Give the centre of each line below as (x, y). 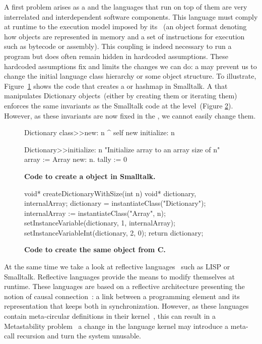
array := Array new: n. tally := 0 (76, 159)
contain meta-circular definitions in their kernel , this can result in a (110, 316)
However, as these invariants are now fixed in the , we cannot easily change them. (130, 115)
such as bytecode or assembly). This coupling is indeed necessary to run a (118, 46)
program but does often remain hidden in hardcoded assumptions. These (116, 56)
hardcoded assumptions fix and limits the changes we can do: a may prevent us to (130, 66)
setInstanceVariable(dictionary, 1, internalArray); (100, 223)
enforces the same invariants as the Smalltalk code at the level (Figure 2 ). (119, 105)
